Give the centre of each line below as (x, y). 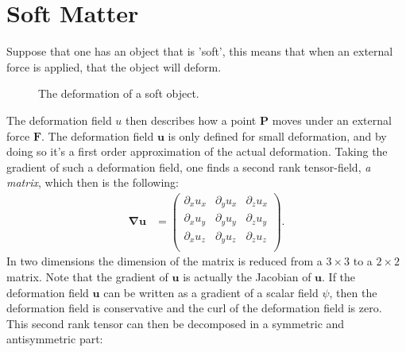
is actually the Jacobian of (247, 277)
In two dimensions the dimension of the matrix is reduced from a (164, 261)
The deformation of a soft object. (119, 93)
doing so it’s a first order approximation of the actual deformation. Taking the (197, 151)
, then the (353, 292)
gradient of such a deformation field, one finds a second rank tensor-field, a (189, 166)
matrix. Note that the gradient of (87, 277)
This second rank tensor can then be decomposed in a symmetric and (176, 323)
